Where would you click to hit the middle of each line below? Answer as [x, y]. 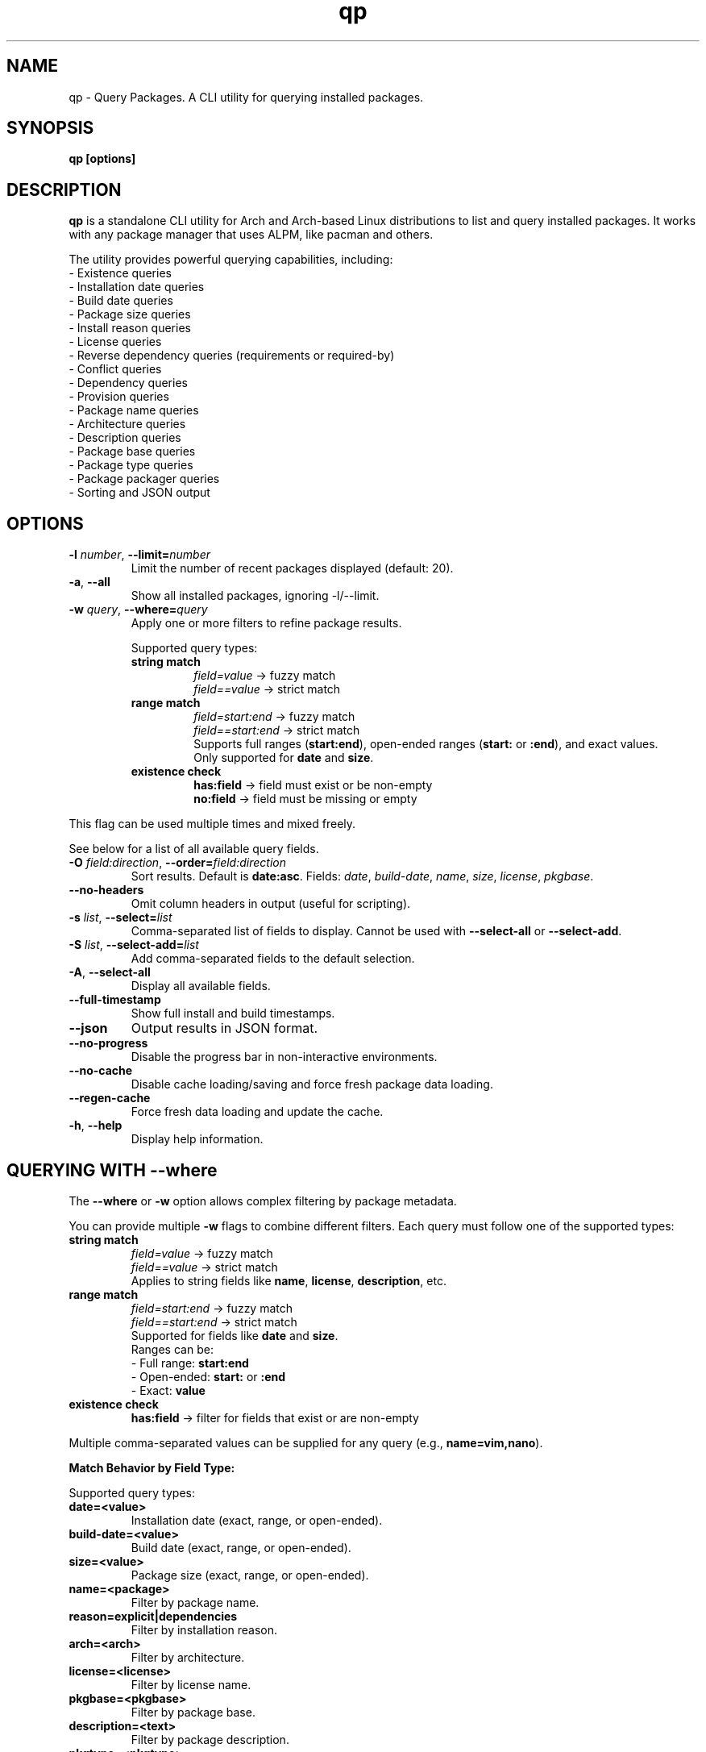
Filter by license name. [191, 1684]
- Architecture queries [127, 424]
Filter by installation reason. [204, 1629]
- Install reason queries [130, 328]
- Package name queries [134, 410]
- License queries [115, 342]
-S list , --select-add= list [134, 945]
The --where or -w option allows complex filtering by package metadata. [263, 1201]
